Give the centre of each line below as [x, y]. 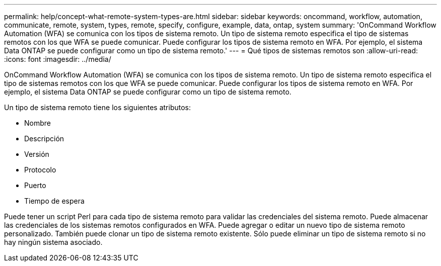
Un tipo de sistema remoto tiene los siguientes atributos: [98, 107]
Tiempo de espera [54, 201]
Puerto [35, 185]
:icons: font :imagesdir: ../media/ [58, 59]
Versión [37, 154]
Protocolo [40, 170]
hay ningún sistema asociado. [53, 242]
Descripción [44, 139]
